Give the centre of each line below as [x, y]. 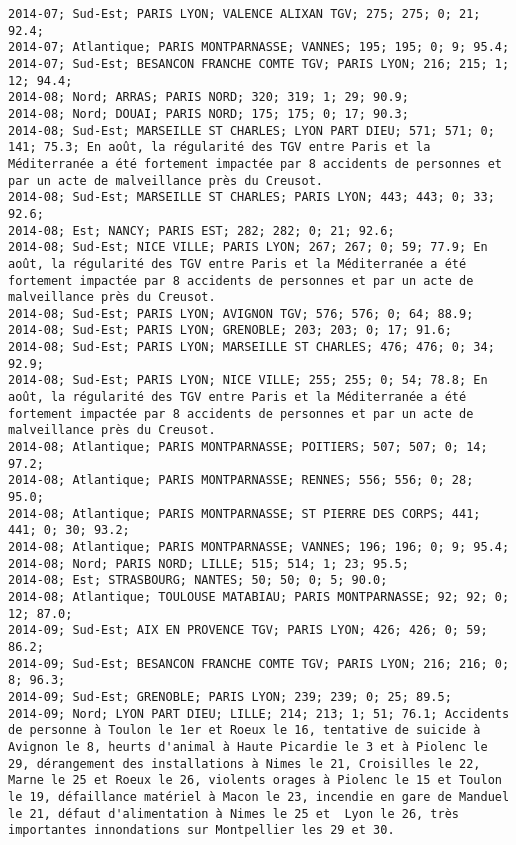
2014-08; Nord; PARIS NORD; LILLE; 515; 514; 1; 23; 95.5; [208, 563]
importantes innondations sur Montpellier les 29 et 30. [201, 830]
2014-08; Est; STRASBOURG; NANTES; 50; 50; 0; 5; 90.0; [198, 580]
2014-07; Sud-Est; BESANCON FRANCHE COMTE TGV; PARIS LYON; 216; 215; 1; [259, 63]
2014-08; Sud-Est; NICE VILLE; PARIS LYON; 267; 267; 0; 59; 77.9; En [248, 247]
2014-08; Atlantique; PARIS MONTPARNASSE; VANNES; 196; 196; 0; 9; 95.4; [259, 547]
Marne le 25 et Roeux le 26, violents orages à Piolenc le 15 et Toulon [255, 780]
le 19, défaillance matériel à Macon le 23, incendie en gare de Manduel [259, 796]
